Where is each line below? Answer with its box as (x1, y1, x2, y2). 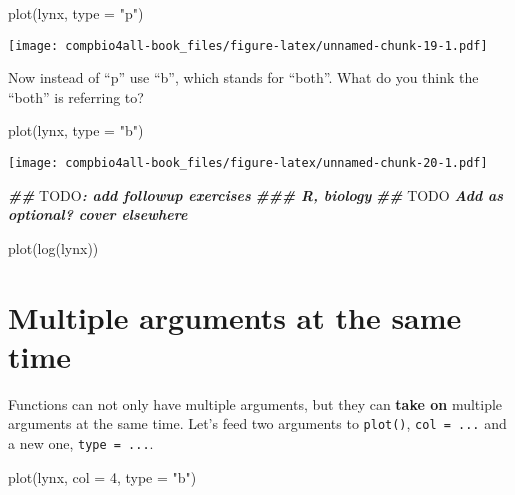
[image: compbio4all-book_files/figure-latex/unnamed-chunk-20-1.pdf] (8, 156, 488, 171)
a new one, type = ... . (8, 433, 154, 454)
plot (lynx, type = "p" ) (8, 3, 144, 23)
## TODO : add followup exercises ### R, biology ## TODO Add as (8, 184, 504, 205)
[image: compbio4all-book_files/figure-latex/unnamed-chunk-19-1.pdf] (8, 38, 488, 53)
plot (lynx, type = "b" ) (8, 120, 144, 141)
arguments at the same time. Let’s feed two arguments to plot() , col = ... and (8, 413, 507, 434)
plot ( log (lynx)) (8, 237, 99, 258)
